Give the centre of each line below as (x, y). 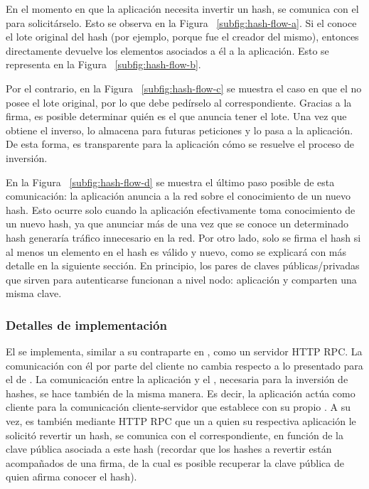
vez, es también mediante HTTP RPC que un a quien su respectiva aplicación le (181, 421)
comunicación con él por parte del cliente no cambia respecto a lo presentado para (184, 365)
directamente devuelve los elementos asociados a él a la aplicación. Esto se (167, 50)
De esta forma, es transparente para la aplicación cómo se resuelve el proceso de (180, 144)
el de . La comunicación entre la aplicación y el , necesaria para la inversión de (177, 379)
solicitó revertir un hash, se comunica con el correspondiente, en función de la (175, 435)
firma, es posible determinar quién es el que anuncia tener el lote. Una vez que (176, 116)
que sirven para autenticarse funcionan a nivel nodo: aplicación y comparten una (181, 279)
